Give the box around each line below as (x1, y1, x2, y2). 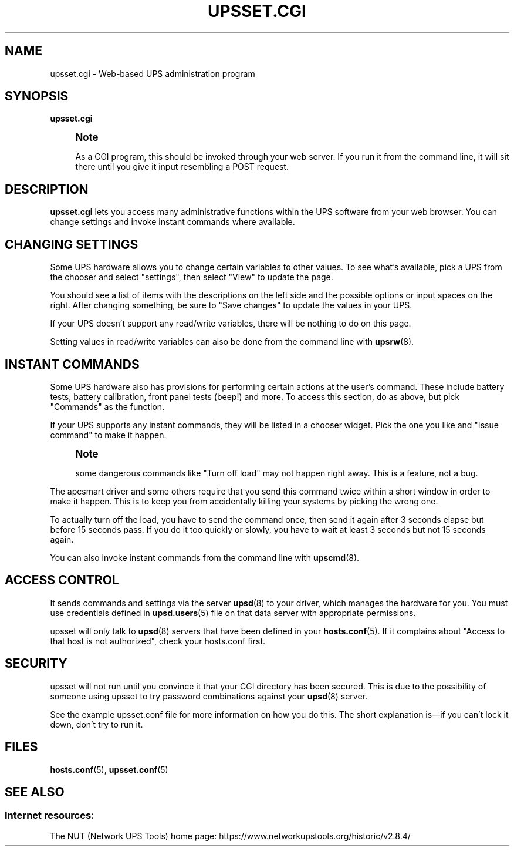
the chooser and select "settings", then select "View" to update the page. (50, 272, 333, 282)
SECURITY (5, 656, 67, 671)
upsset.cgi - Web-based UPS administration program (50, 68, 255, 79)
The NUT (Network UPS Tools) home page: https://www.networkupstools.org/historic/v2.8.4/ (50, 830, 411, 841)
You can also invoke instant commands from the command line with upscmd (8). (50, 552, 360, 563)
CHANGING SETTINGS (5, 237, 138, 252)
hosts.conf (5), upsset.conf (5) (50, 764, 168, 775)
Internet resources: (5, 809, 94, 822)
